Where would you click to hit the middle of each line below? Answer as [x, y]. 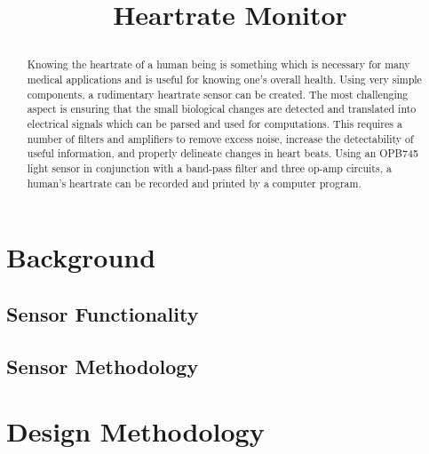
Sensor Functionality [103, 313]
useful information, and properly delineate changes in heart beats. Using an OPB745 [222, 153]
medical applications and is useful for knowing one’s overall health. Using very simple [224, 80]
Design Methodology [135, 431]
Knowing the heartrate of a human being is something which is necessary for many [218, 64]
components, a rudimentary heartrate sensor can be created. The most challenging [218, 94]
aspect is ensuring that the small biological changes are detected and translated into [222, 109]
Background [81, 257]
